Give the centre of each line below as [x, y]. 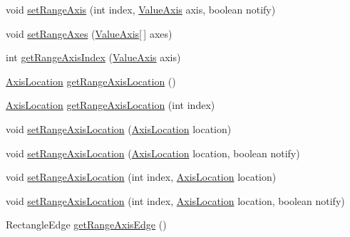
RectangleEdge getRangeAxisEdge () [86, 225]
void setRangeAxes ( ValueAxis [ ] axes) [89, 33]
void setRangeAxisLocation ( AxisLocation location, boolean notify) [153, 153]
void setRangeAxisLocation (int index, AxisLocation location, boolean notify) [175, 200]
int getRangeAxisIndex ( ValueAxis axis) [93, 57]
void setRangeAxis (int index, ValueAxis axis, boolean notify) [141, 9]
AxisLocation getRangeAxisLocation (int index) [110, 105]
